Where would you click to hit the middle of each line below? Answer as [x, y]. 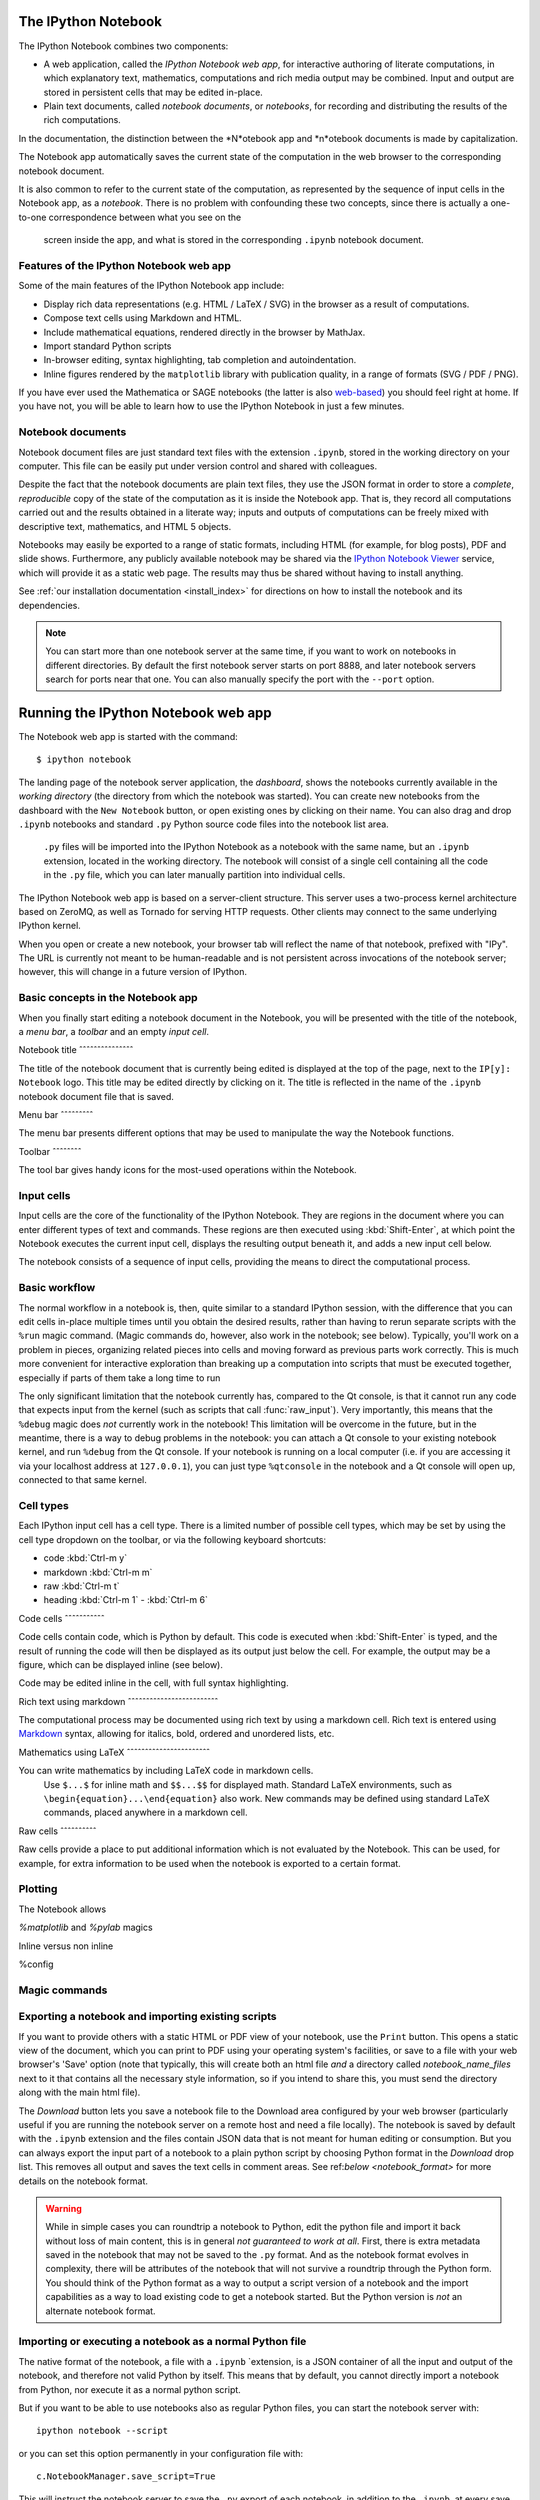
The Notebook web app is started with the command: [128, 736]
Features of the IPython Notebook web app [125, 265]
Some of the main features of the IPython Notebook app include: [151, 286]
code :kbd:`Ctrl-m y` [85, 1558]
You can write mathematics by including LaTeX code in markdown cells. [166, 1771]
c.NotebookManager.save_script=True [126, 2476]
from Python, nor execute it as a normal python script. [130, 2389]
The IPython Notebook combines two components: [123, 46]
